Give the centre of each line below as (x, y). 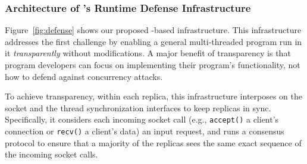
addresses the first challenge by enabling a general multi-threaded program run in (153, 41)
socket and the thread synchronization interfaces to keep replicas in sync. (138, 107)
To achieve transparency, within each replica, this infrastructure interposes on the (154, 96)
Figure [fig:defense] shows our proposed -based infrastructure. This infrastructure (153, 30)
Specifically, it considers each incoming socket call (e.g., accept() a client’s (142, 119)
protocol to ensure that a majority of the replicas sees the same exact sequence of (153, 142)
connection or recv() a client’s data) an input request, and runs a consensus (145, 131)
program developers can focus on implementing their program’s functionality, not (153, 65)
